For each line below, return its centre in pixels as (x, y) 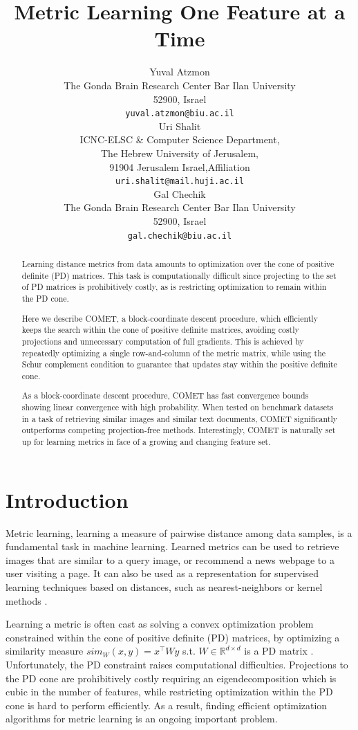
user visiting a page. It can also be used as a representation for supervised (162, 573)
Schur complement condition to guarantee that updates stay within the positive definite (179, 364)
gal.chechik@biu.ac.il (180, 236)
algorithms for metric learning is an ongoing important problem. (142, 719)
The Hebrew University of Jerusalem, (180, 153)
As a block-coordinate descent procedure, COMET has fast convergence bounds (165, 395)
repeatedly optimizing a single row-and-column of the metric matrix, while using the (174, 353)
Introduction (67, 499)
